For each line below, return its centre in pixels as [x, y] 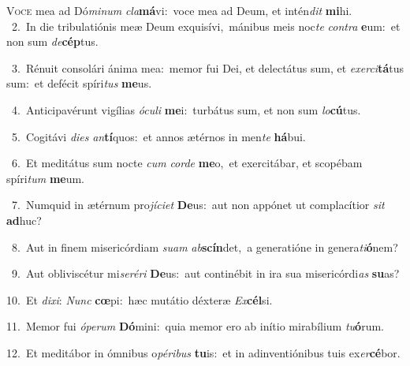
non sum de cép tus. [52, 41]
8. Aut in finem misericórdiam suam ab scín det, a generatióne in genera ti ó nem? [205, 246]
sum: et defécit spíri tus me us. [79, 83]
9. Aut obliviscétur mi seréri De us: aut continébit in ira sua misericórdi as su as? [205, 273]
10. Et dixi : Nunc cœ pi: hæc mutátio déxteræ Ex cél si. [140, 299]
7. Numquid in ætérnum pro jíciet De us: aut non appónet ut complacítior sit [198, 205]
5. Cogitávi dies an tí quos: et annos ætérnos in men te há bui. [158, 136]
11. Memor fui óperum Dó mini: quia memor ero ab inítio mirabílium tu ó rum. [195, 326]
